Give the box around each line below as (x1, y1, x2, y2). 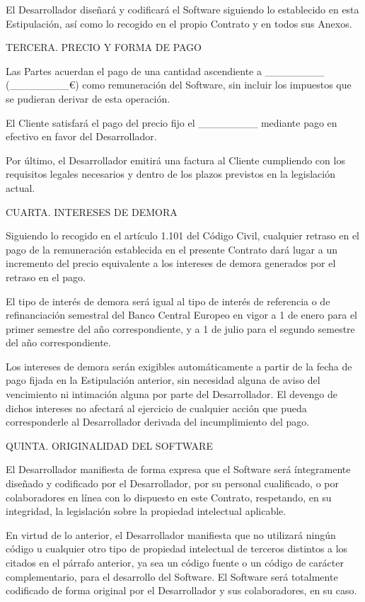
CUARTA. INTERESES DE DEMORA (6, 204, 178, 219)
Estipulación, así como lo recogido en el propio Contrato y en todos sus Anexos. (6, 16, 352, 30)
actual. (6, 180, 35, 195)
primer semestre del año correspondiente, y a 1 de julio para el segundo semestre (6, 321, 355, 336)
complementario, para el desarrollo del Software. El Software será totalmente (6, 569, 338, 584)
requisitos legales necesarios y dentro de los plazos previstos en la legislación (6, 166, 335, 181)
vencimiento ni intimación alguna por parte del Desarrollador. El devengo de (6, 387, 337, 402)
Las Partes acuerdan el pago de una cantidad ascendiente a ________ (6, 63, 325, 78)
